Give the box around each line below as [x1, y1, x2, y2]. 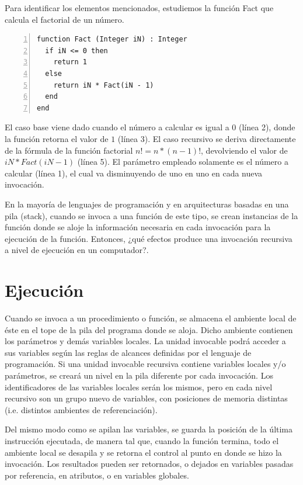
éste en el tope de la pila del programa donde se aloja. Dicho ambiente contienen [5, 323, 293, 335]
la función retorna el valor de [5, 132, 109, 144]
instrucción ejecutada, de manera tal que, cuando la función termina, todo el [5, 434, 279, 446]
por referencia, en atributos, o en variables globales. [5, 469, 189, 481]
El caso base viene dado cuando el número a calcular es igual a [5, 121, 229, 133]
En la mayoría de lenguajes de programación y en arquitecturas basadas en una [5, 198, 289, 210]
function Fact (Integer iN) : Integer [37, 35, 187, 44]
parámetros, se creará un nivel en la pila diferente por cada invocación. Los [5, 369, 273, 381]
